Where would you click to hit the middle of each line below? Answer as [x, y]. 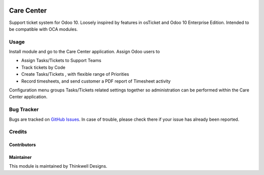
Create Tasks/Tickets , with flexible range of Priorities [75, 74]
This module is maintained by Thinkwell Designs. [58, 166]
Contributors [22, 145]
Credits [18, 132]
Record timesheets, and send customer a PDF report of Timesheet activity [96, 81]
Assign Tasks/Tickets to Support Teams [61, 61]
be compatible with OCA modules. [44, 29]
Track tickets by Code [43, 67]
